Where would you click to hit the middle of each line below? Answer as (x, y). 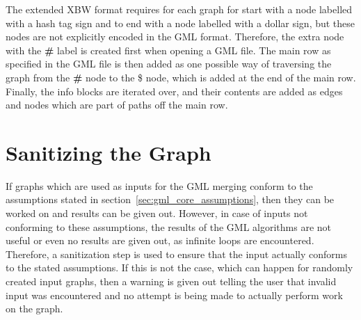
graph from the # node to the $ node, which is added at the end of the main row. (181, 77)
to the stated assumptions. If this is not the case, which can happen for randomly (179, 267)
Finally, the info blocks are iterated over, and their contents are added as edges (174, 91)
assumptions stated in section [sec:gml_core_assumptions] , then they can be (170, 199)
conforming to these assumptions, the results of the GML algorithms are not (169, 226)
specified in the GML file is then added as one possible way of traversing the (169, 64)
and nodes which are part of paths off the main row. (117, 105)
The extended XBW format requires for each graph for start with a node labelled (179, 9)
